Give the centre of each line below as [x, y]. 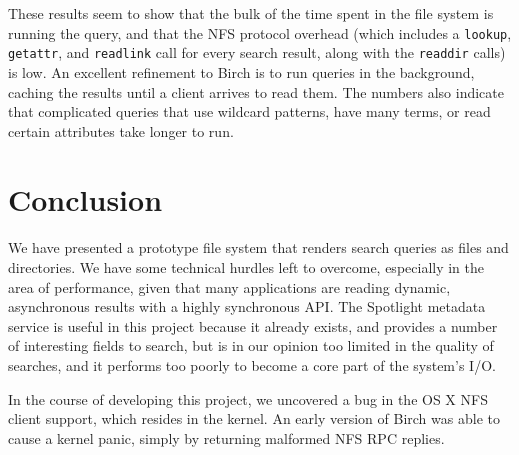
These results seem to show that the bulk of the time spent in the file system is [251, 13]
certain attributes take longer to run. [121, 130]
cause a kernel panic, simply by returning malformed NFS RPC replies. [226, 437]
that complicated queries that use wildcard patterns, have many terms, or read [249, 111]
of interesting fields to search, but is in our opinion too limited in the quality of [251, 345]
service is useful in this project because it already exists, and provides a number [253, 325]
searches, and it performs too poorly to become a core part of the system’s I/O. [252, 364]
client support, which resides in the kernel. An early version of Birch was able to [254, 418]
